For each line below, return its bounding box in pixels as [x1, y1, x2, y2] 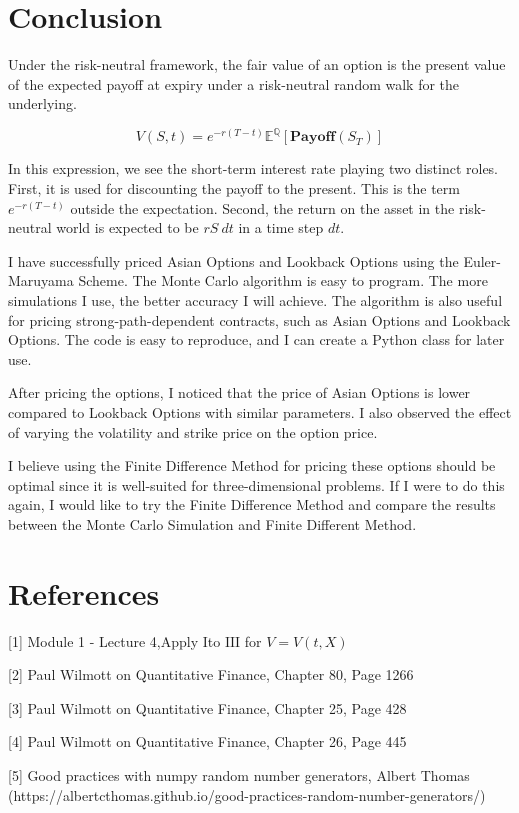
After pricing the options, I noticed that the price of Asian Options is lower [8, 382, 471, 403]
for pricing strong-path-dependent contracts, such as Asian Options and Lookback [8, 309, 511, 330]
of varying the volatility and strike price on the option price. [8, 421, 378, 442]
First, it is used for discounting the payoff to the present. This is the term [8, 178, 460, 198]
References [8, 572, 160, 613]
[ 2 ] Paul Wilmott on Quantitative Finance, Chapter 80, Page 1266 [8, 664, 414, 685]
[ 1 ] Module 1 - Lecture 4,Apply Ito [8, 630, 221, 651]
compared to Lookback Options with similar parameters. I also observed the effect [8, 401, 512, 422]
